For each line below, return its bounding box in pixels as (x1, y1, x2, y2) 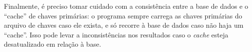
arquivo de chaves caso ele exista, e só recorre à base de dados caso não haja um (4, 20, 244, 30)
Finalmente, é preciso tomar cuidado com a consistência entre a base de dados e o (4, 1, 249, 11)
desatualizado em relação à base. (4, 39, 101, 49)
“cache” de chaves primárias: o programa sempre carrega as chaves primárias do (4, 10, 242, 20)
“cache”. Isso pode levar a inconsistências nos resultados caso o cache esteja (4, 29, 229, 39)
